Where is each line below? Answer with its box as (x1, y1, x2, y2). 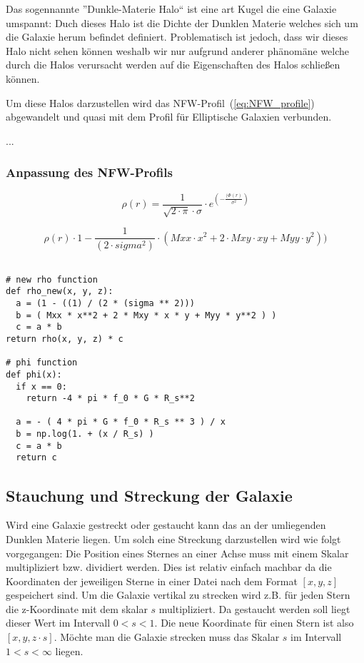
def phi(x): (6, 369, 62, 380)
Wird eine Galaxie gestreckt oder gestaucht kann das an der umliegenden (6, 517, 326, 532)
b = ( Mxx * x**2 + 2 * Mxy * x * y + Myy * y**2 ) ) (16, 310, 277, 320)
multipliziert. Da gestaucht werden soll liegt (158, 601, 350, 616)
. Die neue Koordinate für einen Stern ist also (154, 615, 354, 630)
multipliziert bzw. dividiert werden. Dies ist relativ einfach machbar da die (6, 560, 332, 575)
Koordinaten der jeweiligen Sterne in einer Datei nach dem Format (6, 573, 298, 588)
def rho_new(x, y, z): (6, 286, 113, 297)
